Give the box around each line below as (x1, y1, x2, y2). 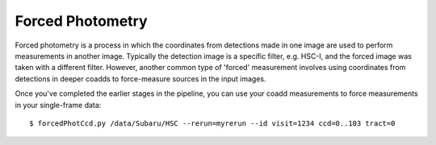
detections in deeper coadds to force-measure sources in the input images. (15, 73, 266, 84)
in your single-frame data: (15, 100, 102, 110)
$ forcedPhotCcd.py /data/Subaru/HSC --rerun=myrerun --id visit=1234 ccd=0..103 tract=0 (29, 118, 396, 128)
